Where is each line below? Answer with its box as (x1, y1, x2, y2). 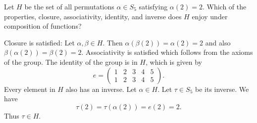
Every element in (4, 83, 55, 94)
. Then (103, 37, 123, 47)
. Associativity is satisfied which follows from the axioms (81, 47, 253, 57)
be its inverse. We (195, 83, 249, 94)
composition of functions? (4, 21, 82, 31)
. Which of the (202, 1, 247, 11)
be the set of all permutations (24, 1, 114, 11)
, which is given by (145, 56, 202, 67)
